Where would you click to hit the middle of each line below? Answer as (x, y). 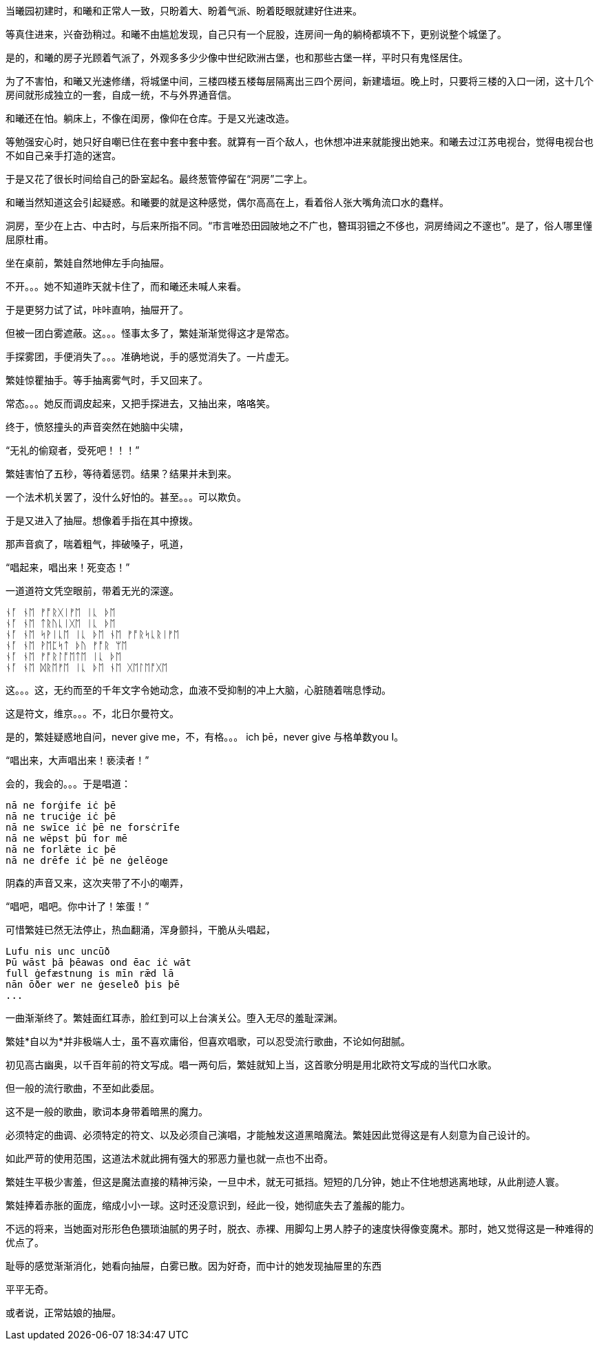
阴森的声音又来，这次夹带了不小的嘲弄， (97, 883)
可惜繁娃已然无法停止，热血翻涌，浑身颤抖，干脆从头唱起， (140, 930)
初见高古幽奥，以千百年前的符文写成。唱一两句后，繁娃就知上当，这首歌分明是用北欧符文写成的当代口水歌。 (251, 1065)
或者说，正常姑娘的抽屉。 (63, 1313)
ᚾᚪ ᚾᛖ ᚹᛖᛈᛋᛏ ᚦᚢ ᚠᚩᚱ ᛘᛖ (66, 645)
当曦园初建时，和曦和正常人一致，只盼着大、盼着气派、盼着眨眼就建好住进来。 (184, 11)
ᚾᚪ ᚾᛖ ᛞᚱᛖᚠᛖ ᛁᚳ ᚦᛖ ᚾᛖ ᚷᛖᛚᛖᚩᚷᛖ (87, 667)
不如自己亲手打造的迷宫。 (63, 155)
